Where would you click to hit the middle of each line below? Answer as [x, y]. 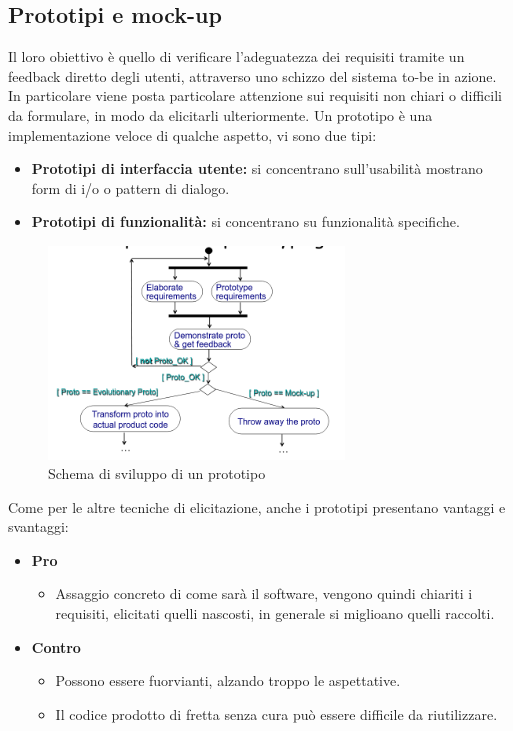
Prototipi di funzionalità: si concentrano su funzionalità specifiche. [245, 221]
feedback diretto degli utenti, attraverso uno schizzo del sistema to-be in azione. [252, 75]
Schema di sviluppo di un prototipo [157, 473]
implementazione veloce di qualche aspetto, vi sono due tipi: [192, 134]
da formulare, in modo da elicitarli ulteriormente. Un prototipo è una [220, 114]
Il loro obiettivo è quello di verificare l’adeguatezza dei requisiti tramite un [236, 56]
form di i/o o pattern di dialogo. [130, 187]
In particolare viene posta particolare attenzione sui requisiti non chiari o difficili [255, 95]
